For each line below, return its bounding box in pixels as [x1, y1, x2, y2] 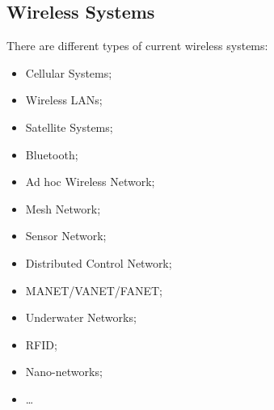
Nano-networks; [25, 363, 103, 380]
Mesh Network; [25, 200, 101, 217]
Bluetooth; [25, 146, 78, 163]
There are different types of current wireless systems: [6, 37, 268, 54]
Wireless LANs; [25, 91, 103, 108]
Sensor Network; [25, 227, 107, 244]
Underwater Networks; [25, 309, 137, 326]
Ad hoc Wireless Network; [25, 173, 155, 190]
